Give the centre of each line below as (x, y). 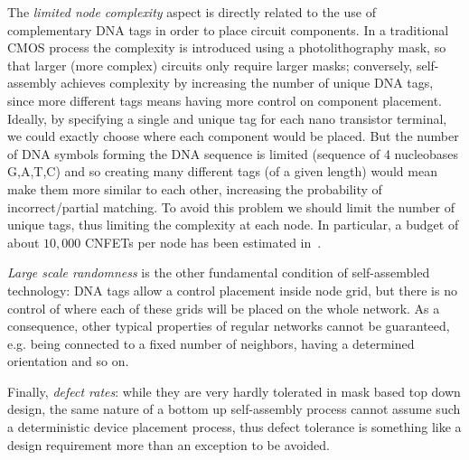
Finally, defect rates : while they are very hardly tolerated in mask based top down (234, 391)
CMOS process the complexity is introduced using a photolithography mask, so (227, 47)
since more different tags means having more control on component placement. (225, 100)
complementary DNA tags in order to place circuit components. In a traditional (228, 29)
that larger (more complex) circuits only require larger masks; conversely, (210, 65)
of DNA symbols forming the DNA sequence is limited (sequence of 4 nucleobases (233, 153)
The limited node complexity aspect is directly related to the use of (192, 12)
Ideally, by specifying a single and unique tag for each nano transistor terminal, (227, 118)
